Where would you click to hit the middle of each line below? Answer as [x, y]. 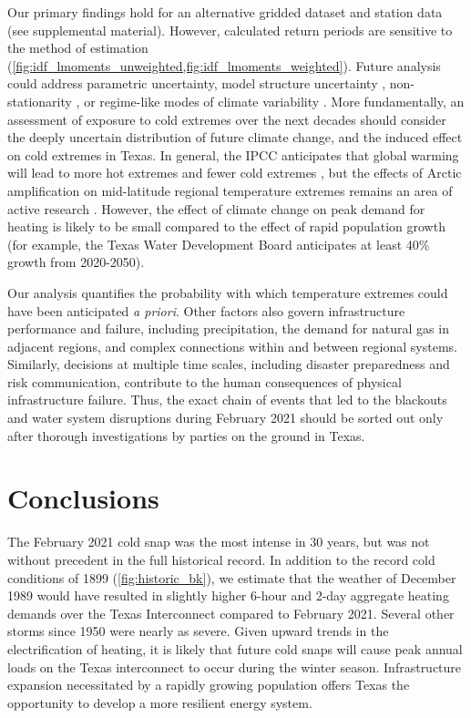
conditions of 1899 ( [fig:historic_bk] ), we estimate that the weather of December [232, 577]
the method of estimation [78, 48]
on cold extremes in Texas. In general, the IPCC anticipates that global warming [233, 154]
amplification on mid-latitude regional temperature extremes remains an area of [230, 190]
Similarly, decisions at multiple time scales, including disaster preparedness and [229, 364]
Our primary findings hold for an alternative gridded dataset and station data [225, 12]
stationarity [40, 101]
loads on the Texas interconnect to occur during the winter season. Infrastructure [235, 667]
